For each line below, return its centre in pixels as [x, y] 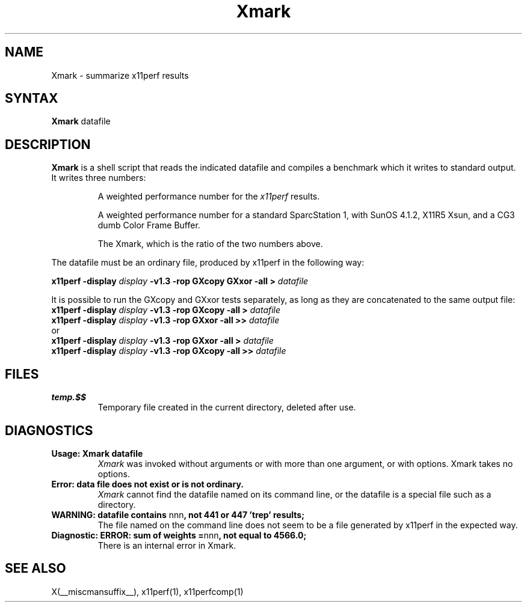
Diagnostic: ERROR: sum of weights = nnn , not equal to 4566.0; [179, 535]
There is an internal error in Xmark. [167, 545]
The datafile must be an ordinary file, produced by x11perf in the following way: [208, 263]
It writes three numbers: [99, 178]
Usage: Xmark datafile [97, 453]
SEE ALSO [35, 569]
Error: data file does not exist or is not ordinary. [147, 484]
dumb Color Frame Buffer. [149, 225]
